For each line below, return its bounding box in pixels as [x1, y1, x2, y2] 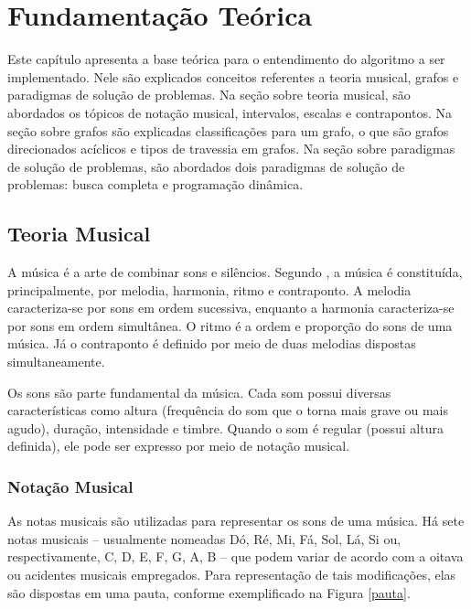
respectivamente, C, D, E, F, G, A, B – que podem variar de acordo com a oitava [7, 547, 464, 566]
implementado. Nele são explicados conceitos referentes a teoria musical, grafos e [7, 67, 459, 86]
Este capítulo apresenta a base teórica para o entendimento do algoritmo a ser [7, 49, 445, 69]
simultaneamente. [7, 352, 105, 371]
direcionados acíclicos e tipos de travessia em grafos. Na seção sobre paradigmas [7, 139, 455, 158]
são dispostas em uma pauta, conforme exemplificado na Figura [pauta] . [7, 582, 411, 602]
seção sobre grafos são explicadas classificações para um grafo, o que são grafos [7, 121, 449, 140]
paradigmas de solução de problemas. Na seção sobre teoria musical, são [7, 85, 411, 104]
